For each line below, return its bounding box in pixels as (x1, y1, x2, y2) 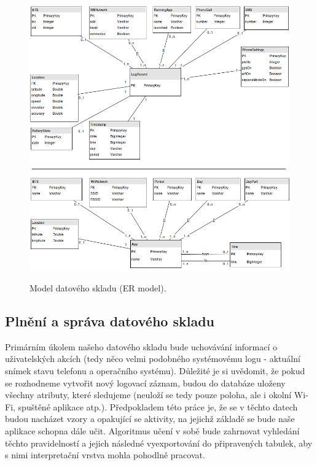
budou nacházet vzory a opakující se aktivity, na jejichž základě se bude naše (5, 412, 295, 425)
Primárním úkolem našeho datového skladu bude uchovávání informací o (5, 340, 278, 353)
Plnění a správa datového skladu (5, 312, 214, 331)
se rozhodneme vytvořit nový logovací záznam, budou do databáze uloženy (5, 376, 286, 389)
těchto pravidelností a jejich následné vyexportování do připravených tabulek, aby (5, 436, 313, 449)
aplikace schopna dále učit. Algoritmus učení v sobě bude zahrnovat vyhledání (5, 424, 300, 437)
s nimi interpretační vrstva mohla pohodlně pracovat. (5, 448, 205, 461)
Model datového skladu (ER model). (29, 282, 166, 294)
